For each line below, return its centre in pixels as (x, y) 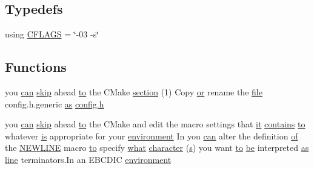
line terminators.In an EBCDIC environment (88, 159)
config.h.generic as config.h (55, 104)
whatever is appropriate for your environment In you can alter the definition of (152, 136)
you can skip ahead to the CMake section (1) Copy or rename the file (134, 92)
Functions (36, 67)
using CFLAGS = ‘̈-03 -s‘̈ (52, 34)
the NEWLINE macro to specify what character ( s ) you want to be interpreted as (157, 148)
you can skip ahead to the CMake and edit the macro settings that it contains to (155, 124)
